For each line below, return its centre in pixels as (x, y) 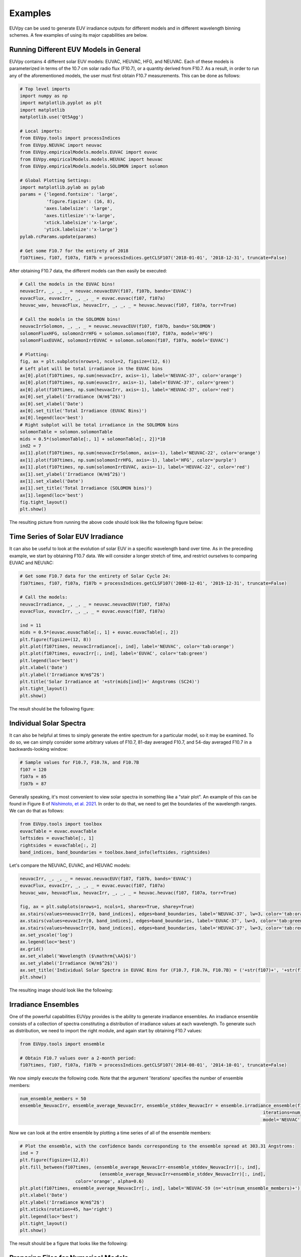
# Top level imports (45, 89)
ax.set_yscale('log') (46, 935)
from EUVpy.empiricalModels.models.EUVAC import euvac (89, 152)
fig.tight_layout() (44, 502)
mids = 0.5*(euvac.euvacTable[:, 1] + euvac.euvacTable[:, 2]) (99, 633)
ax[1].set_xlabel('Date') (52, 481)
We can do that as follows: (37, 811)
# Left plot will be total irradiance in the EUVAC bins (91, 369)
